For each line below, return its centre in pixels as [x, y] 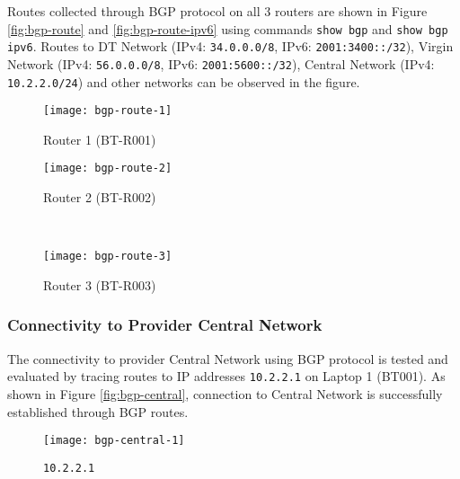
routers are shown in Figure [351, 11]
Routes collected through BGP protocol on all [134, 11]
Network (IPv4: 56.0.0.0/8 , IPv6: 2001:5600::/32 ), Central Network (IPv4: [221, 63]
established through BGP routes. [98, 411]
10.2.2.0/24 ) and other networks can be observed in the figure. [184, 81]
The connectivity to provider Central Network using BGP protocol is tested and [228, 358]
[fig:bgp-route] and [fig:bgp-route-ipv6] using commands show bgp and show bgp [228, 28]
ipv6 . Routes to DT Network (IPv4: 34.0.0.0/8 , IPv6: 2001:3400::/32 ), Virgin [230, 46]
